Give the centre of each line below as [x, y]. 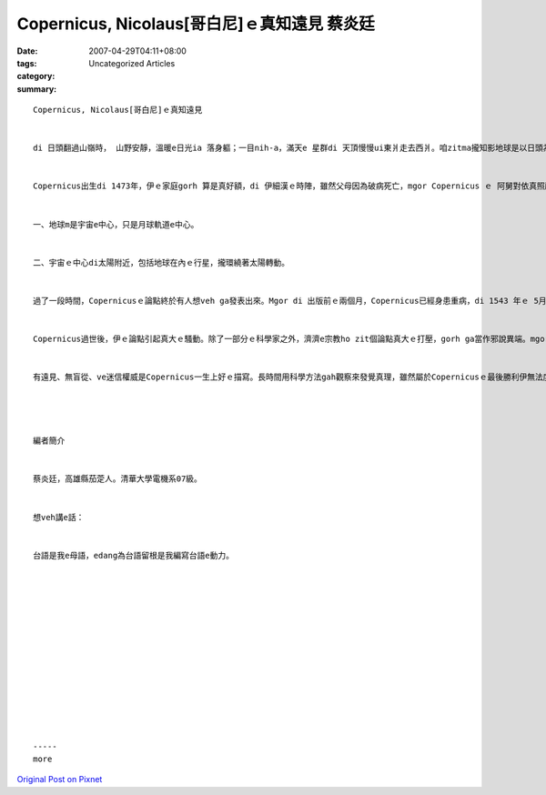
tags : [27, 63]
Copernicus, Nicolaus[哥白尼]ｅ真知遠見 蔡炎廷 [196, 24]
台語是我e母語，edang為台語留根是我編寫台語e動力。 [133, 555]
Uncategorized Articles [132, 63]
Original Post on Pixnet [60, 780]
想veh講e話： [59, 517]
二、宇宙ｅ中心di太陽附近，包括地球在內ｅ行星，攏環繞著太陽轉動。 [162, 262]
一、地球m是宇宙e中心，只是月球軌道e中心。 [116, 224]
